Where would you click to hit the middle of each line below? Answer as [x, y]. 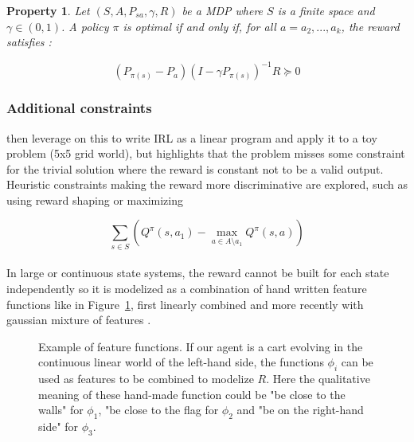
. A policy [85, 26]
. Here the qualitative [318, 379]
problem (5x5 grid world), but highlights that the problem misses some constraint [206, 153]
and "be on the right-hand [300, 410]
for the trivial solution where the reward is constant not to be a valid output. [195, 168]
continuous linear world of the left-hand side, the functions [181, 362]
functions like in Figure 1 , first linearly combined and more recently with [185, 304]
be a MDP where [223, 10]
